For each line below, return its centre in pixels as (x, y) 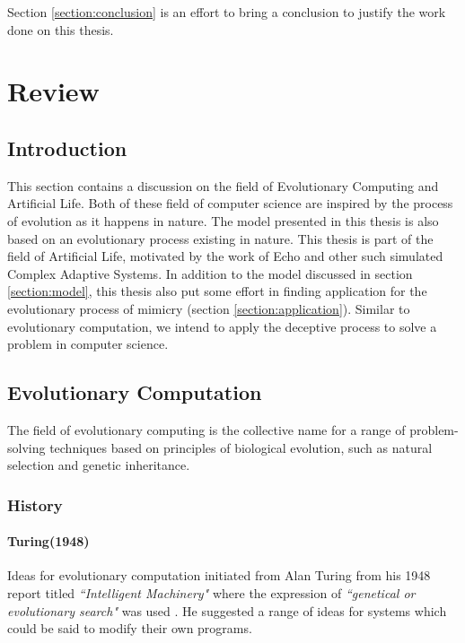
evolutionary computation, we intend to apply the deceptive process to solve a (222, 326)
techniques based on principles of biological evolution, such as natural (241, 447)
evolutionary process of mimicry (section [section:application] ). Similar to (209, 308)
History (35, 504)
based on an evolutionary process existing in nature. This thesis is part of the (220, 238)
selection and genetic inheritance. (99, 465)
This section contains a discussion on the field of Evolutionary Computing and (223, 185)
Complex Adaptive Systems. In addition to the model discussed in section (210, 273)
